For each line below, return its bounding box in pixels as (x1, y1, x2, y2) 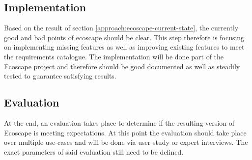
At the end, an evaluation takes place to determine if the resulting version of (4, 117, 234, 128)
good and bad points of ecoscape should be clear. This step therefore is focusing (4, 32, 245, 42)
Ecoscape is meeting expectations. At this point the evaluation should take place (4, 127, 247, 137)
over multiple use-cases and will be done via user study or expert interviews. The (4, 137, 248, 147)
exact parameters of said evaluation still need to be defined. (4, 146, 184, 157)
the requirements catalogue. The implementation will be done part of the (4, 51, 224, 61)
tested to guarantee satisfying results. (4, 71, 116, 81)
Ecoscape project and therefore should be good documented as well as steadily (4, 61, 240, 71)
